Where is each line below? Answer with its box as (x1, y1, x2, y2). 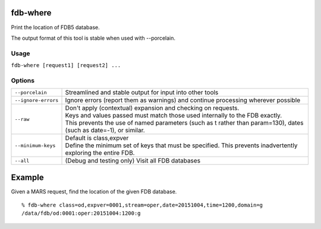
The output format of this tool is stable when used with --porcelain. (11, 34, 175, 42)
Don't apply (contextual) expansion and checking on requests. (65, 104, 240, 112)
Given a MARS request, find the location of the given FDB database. (11, 187, 177, 195)
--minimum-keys (14, 142, 56, 148)
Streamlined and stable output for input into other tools (65, 88, 219, 97)
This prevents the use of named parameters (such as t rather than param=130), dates (65, 119, 304, 127)
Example (11, 172, 44, 182)
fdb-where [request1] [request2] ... (11, 62, 121, 69)
